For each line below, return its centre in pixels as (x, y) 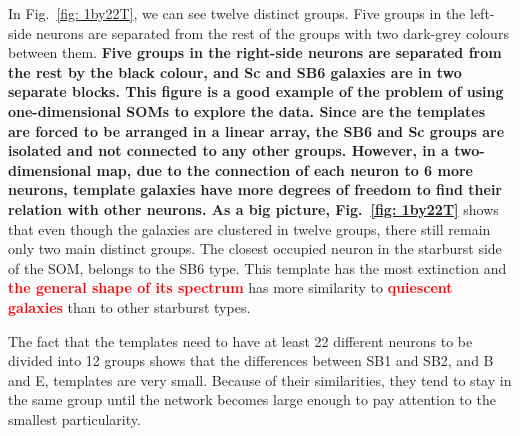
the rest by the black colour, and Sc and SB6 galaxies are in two (235, 71)
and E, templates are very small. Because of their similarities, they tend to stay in (260, 379)
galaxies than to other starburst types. (129, 306)
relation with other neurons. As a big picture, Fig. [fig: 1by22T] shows (253, 208)
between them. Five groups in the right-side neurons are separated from (255, 52)
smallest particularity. (74, 418)
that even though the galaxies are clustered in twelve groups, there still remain (249, 228)
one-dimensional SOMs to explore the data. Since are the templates (247, 110)
